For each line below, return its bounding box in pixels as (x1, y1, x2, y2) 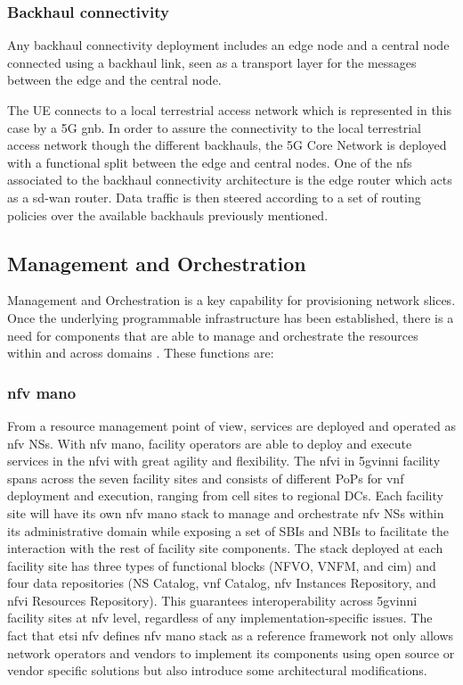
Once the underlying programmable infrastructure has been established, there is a (7, 308, 454, 326)
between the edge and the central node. (7, 70, 222, 89)
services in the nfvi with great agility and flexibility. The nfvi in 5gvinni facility (7, 451, 441, 470)
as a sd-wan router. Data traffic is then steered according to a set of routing (7, 187, 421, 206)
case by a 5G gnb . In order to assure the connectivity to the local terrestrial (7, 118, 421, 136)
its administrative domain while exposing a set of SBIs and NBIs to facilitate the (7, 521, 449, 540)
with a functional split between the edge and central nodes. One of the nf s (7, 153, 412, 171)
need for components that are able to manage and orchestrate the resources (7, 326, 418, 344)
